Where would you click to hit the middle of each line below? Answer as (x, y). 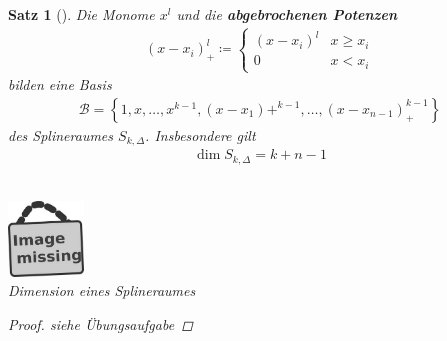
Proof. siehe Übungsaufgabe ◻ (100, 324)
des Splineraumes (61, 134)
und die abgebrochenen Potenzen (287, 14)
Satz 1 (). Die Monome (81, 14)
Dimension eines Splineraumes (102, 290)
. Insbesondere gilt (200, 134)
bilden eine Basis (60, 84)
